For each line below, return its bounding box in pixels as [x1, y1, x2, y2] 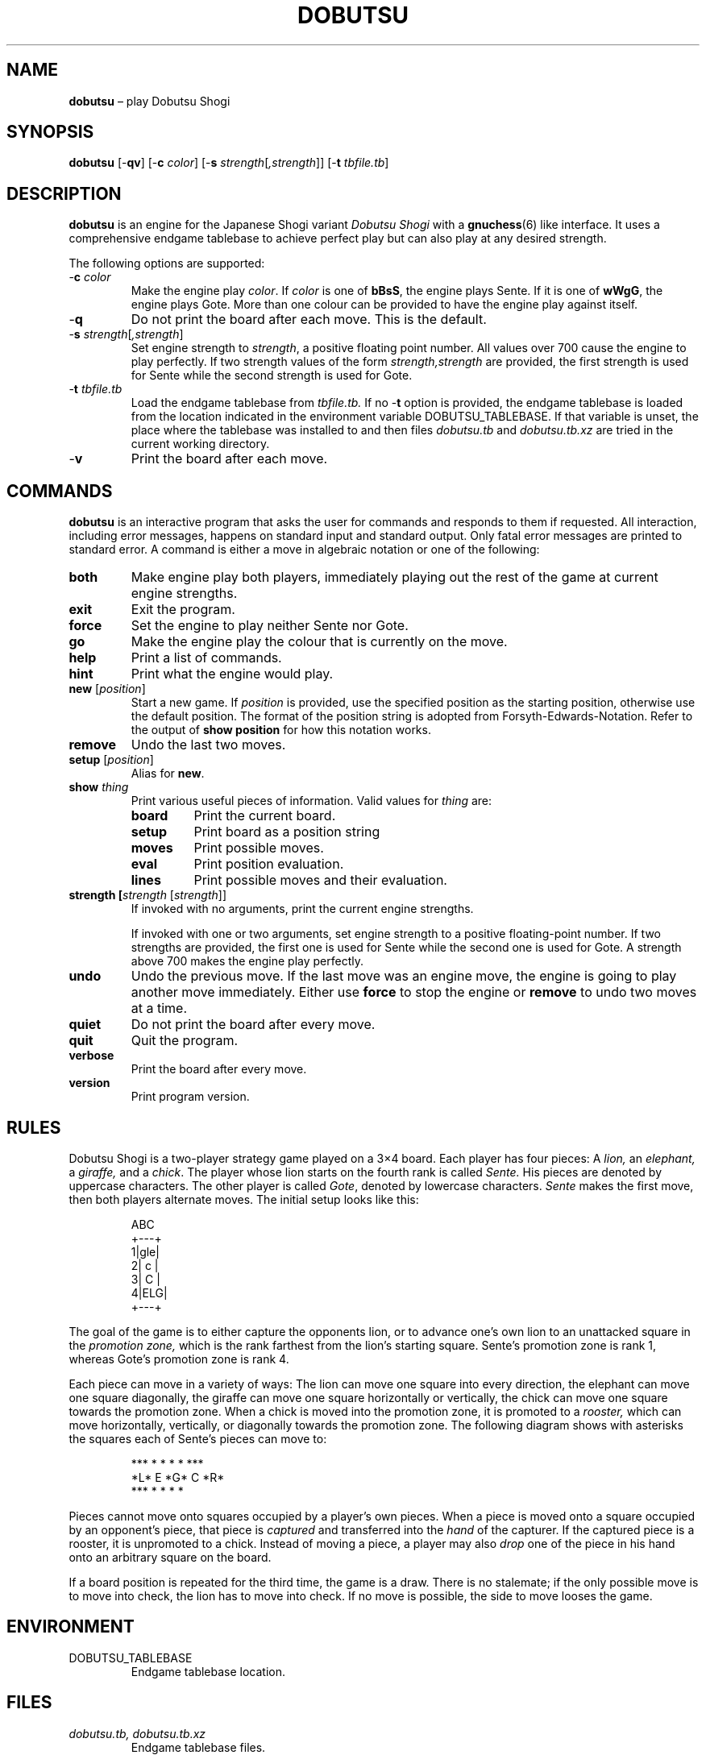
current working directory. [131, 437, 270, 451]
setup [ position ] [69, 753, 154, 767]
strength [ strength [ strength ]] [69, 888, 227, 902]
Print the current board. [193, 807, 336, 824]
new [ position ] [69, 682, 146, 696]
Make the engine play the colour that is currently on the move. [131, 633, 508, 650]
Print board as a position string [193, 824, 380, 840]
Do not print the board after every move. [131, 1016, 376, 1033]
